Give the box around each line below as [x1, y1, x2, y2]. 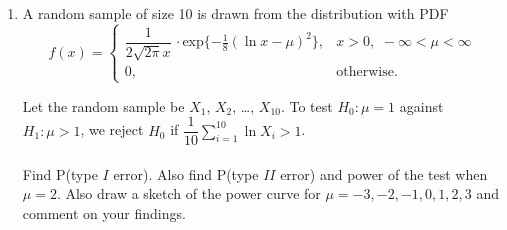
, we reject [80, 119, 144, 140]
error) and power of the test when [280, 163, 488, 184]
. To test [280, 95, 333, 116]
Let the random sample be [22, 95, 185, 116]
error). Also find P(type [113, 163, 259, 184]
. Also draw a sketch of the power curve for [56, 183, 321, 204]
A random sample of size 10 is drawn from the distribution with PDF [22, 3, 449, 23]
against [399, 95, 444, 116]
